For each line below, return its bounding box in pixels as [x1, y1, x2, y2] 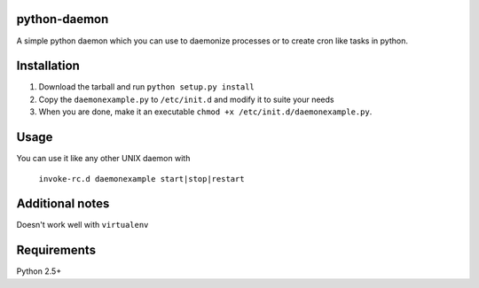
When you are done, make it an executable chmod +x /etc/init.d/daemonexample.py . [38, 106, 373, 117]
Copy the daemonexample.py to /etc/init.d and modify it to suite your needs [38, 94, 334, 105]
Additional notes [16, 196, 110, 212]
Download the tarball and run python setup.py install [38, 82, 255, 92]
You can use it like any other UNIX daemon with [16, 153, 191, 164]
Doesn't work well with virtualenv [16, 220, 149, 230]
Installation [16, 58, 80, 74]
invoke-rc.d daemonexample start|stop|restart [38, 174, 245, 183]
